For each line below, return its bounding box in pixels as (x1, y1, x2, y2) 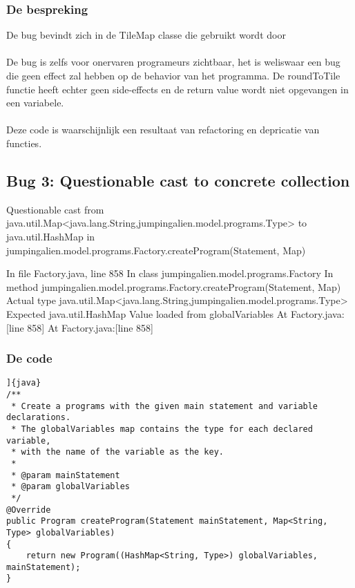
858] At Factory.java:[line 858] (27, 320, 153, 334)
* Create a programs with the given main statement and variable (11, 401, 318, 411)
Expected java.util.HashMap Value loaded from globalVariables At (6, 306, 288, 321)
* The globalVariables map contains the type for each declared (11, 424, 313, 434)
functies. (6, 135, 42, 150)
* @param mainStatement (11, 470, 120, 480)
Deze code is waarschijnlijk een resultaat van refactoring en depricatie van (6, 122, 320, 137)
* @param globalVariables (11, 482, 130, 492)
